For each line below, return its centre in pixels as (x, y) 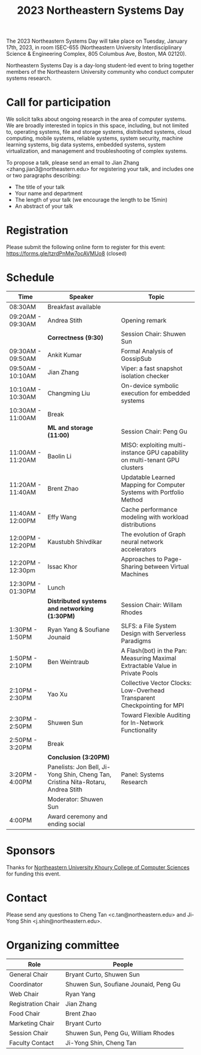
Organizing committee (63, 945)
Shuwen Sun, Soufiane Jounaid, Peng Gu (123, 984)
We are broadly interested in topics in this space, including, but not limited (98, 125)
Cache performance (149, 509)
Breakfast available (74, 307)
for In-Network (142, 723)
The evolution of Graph (153, 534)
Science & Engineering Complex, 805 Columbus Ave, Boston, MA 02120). (96, 54)
